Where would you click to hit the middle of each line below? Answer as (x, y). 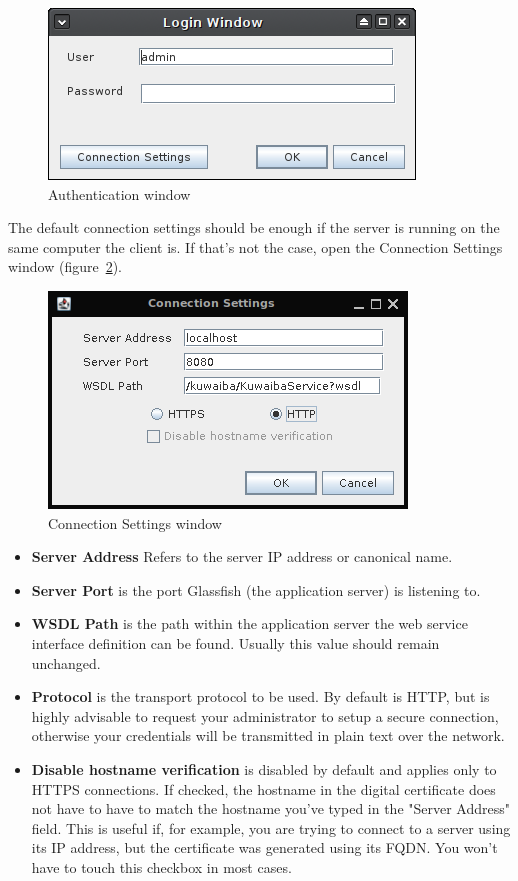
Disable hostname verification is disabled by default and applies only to (264, 768)
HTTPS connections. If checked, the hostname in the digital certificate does (263, 788)
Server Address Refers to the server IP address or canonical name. (242, 556)
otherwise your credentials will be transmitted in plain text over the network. (268, 735)
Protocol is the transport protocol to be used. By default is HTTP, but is (260, 696)
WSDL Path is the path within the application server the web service (249, 623)
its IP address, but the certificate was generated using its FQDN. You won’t (264, 847)
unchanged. (66, 662)
